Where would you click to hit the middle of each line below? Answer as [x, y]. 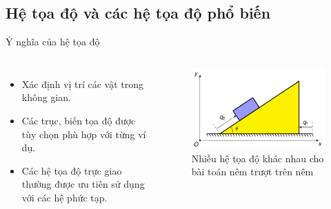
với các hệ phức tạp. [64, 197]
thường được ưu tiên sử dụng [83, 184]
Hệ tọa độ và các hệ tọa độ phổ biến [138, 13]
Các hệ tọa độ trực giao [72, 170]
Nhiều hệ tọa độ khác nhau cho [258, 158]
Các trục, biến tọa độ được [79, 120]
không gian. [46, 97]
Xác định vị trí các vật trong [83, 84]
